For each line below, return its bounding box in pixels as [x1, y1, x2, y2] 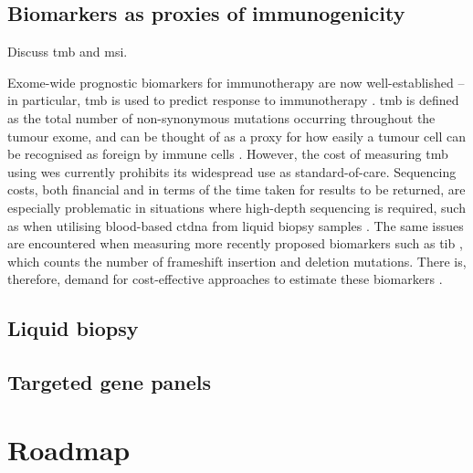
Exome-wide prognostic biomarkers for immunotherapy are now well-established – [7, 72, 465, 91]
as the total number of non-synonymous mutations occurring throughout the [7, 108, 436, 127]
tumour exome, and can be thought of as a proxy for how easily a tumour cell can [7, 126, 466, 145]
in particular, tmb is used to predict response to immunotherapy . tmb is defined [7, 90, 459, 110]
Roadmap [7, 430, 131, 468]
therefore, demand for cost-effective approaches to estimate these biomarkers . [7, 269, 443, 289]
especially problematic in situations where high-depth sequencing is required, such [7, 197, 466, 216]
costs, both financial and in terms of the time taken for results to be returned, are [7, 180, 466, 199]
